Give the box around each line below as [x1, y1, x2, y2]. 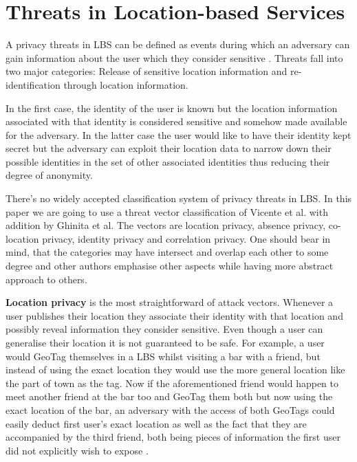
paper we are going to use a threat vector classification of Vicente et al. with [6, 204, 328, 219]
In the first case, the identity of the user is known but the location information [6, 100, 338, 115]
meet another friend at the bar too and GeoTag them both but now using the [6, 389, 333, 404]
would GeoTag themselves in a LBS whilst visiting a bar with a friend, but [6, 349, 321, 363]
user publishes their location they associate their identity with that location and [6, 308, 343, 322]
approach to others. [6, 272, 87, 286]
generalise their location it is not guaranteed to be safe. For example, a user [6, 335, 325, 349]
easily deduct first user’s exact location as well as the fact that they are [6, 416, 307, 430]
